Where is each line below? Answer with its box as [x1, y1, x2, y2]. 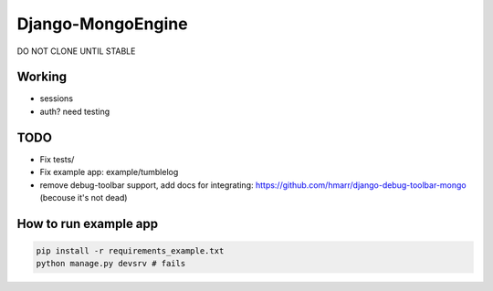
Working [16, 69, 68, 85]
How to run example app [16, 215, 159, 232]
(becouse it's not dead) [39, 192, 128, 203]
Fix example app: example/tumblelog [39, 167, 179, 178]
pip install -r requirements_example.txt [36, 245, 225, 255]
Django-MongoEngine [16, 14, 188, 34]
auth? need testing [39, 106, 110, 117]
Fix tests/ [39, 153, 75, 164]
